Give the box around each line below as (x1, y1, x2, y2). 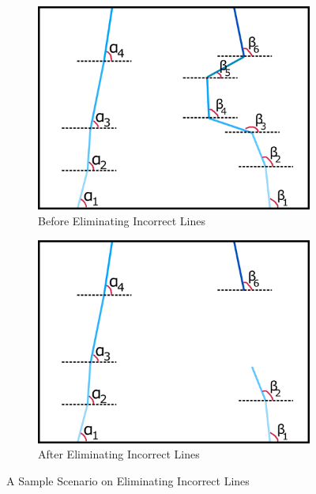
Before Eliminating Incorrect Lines (38, 212, 205, 228)
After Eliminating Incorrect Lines (38, 446, 200, 462)
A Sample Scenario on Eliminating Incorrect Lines (6, 473, 250, 489)
